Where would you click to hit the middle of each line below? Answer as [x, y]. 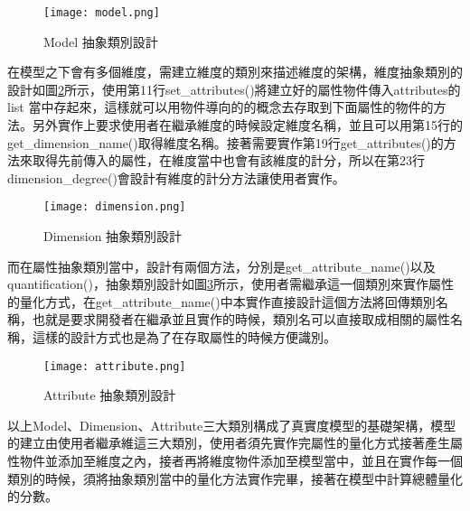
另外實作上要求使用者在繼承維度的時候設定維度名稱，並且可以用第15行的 [247, 125]
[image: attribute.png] [115, 366]
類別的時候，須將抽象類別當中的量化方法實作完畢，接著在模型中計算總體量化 [235, 478]
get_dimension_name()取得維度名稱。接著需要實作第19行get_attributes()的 [226, 142]
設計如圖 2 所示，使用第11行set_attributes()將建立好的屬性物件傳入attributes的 [234, 89]
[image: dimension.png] [115, 207]
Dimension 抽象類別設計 [113, 236]
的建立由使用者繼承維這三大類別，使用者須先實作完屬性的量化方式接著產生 [229, 443]
